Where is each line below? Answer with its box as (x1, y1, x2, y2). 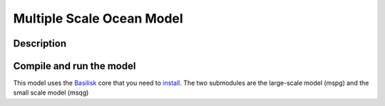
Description (13, 37, 67, 49)
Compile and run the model (13, 60, 136, 72)
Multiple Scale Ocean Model (13, 11, 183, 26)
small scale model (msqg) (13, 88, 89, 97)
